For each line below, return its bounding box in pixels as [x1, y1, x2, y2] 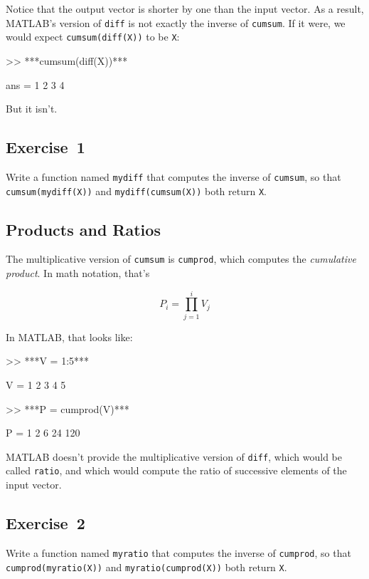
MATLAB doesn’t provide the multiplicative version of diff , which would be [6, 449, 343, 464]
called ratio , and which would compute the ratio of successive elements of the [6, 463, 347, 478]
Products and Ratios [6, 218, 161, 240]
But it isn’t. [6, 101, 58, 116]
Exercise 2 [6, 512, 85, 534]
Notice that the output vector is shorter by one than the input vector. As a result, [6, 1, 364, 16]
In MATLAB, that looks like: [6, 329, 133, 344]
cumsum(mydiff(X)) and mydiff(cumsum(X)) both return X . [6, 183, 267, 198]
